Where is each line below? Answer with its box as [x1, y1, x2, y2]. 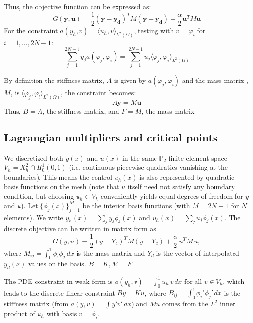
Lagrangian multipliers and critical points [4, 130, 218, 145]
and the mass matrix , [182, 75, 248, 85]
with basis [46, 308, 77, 318]
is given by [114, 75, 146, 85]
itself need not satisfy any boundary [127, 181, 235, 191]
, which [223, 276, 245, 286]
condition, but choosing [4, 191, 74, 201]
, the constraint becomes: [60, 87, 136, 98]
